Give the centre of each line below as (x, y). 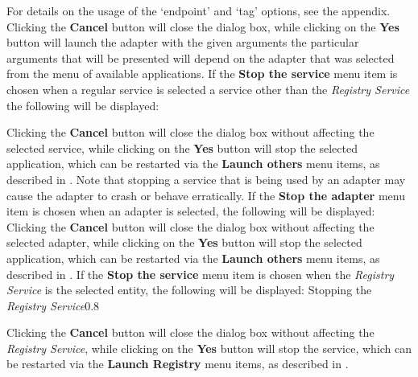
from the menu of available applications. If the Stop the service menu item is (202, 74)
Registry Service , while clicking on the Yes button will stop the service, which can (209, 348)
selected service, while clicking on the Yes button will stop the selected (182, 148)
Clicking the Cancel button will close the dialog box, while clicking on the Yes (203, 26)
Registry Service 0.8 (53, 305)
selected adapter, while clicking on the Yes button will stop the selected (184, 242)
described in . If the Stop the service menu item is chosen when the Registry (201, 274)
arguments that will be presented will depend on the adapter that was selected (201, 57)
